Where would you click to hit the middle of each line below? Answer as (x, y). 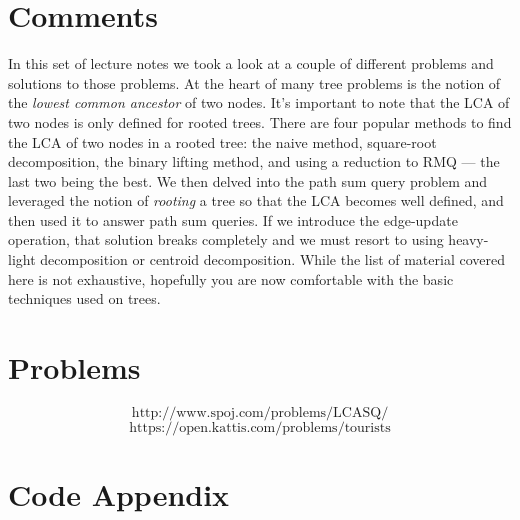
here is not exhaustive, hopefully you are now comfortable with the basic (231, 278)
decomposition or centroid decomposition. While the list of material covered (272, 259)
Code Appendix (119, 494)
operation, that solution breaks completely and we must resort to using (226, 239)
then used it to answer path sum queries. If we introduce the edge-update (233, 219)
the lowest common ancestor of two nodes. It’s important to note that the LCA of (259, 102)
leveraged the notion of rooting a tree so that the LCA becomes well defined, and (256, 200)
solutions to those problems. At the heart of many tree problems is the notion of (254, 82)
